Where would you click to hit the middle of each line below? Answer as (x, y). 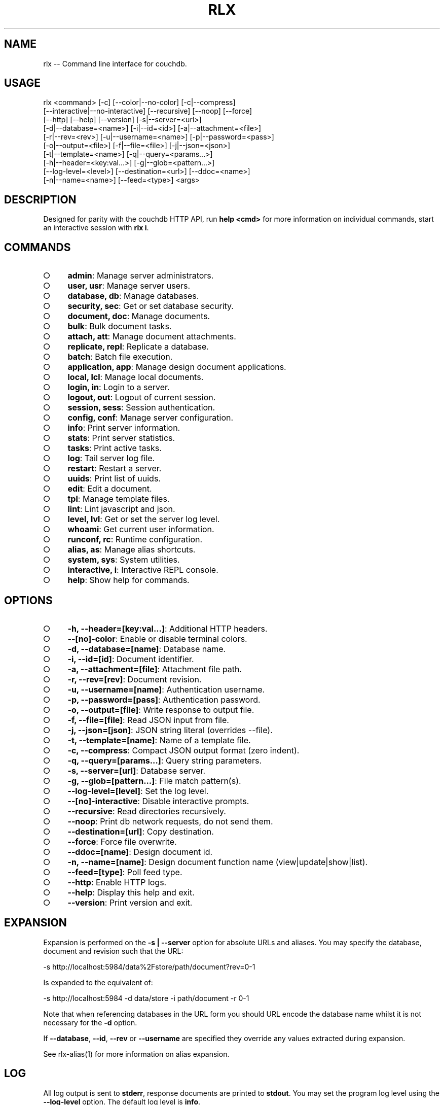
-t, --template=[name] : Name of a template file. (159, 740)
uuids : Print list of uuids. (114, 479)
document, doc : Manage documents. (139, 316)
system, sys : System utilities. (124, 560)
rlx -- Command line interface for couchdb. (115, 63)
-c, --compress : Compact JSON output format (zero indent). (183, 750)
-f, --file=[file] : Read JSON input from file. (148, 720)
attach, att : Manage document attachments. (152, 337)
